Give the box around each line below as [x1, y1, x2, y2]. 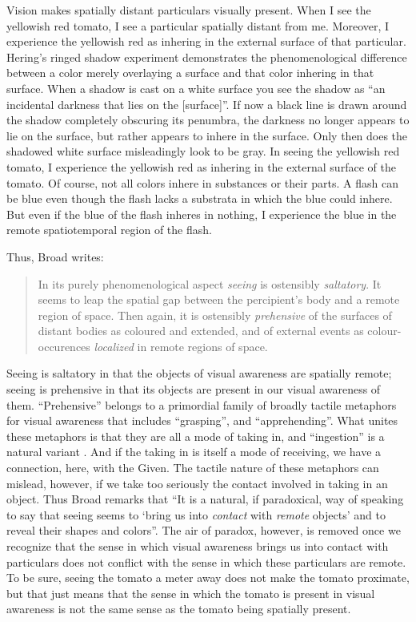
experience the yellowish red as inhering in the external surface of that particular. [6, 33, 406, 50]
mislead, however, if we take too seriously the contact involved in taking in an [6, 475, 388, 491]
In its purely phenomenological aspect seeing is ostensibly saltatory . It [38, 275, 382, 292]
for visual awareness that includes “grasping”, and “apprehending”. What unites [6, 412, 398, 429]
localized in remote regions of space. [94, 337, 268, 354]
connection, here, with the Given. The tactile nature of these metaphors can [6, 459, 379, 476]
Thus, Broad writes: [6, 248, 104, 265]
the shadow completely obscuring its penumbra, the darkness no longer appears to [6, 111, 410, 128]
